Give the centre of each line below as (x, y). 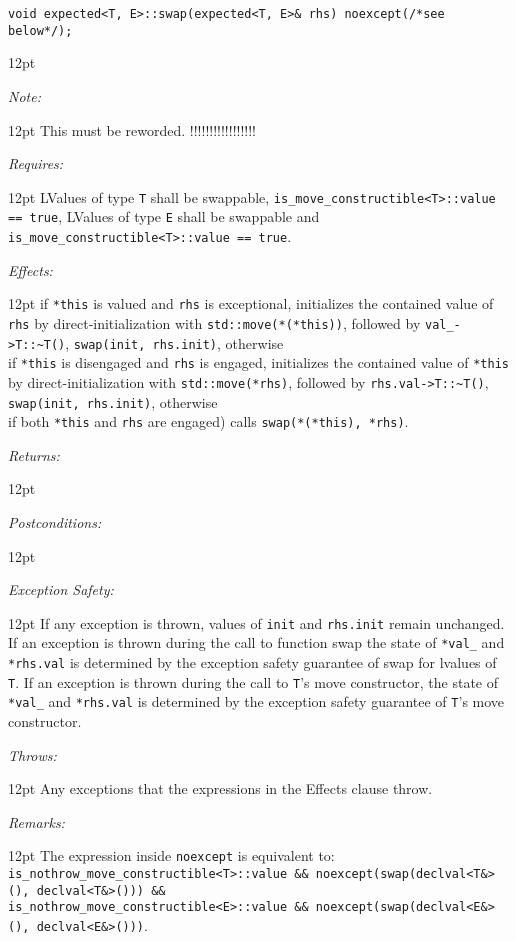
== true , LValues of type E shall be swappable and (164, 216)
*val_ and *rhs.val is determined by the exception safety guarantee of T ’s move (256, 701)
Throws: (32, 754)
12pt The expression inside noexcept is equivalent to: (171, 855)
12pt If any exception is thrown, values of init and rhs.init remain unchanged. (256, 622)
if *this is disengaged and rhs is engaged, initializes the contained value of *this (258, 362)
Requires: (36, 163)
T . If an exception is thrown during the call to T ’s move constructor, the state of (253, 681)
